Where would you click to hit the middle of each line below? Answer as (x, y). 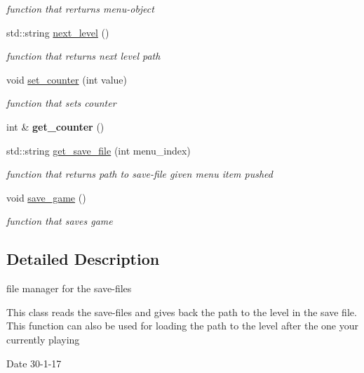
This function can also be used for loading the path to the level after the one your (183, 326)
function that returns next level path (83, 56)
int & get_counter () (55, 126)
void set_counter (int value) (67, 79)
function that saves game (60, 221)
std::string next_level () (58, 32)
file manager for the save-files (69, 288)
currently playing (43, 339)
